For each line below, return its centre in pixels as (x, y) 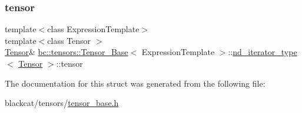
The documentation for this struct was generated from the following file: (135, 83)
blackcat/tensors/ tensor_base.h (62, 103)
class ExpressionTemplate (93, 29)
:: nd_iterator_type (263, 52)
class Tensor (69, 40)
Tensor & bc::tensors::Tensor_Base (67, 52)
